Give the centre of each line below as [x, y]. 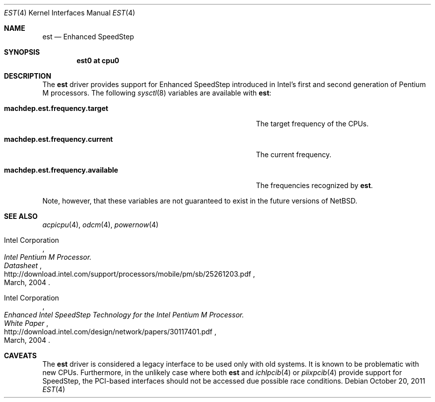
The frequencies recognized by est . [314, 185]
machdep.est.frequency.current [59, 139]
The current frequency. [294, 154]
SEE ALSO [21, 216]
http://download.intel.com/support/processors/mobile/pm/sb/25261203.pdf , [130, 274]
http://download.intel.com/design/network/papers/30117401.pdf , [110, 332]
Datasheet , [23, 265]
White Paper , [26, 323]
